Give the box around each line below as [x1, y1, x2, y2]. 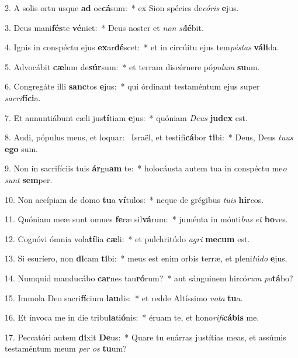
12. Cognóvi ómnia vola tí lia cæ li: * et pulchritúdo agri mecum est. [5, 232, 250, 245]
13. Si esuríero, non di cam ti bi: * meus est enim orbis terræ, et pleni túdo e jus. [5, 252, 287, 264]
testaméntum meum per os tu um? [5, 342, 127, 354]
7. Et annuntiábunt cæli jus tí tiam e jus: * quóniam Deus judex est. [5, 111, 248, 123]
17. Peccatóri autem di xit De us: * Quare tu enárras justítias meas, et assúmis [5, 331, 286, 343]
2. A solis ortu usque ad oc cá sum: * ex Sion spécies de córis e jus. [5, 2, 239, 13]
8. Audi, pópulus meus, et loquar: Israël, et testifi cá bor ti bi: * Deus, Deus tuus [5, 131, 293, 143]
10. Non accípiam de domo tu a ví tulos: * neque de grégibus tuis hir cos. [5, 193, 264, 205]
